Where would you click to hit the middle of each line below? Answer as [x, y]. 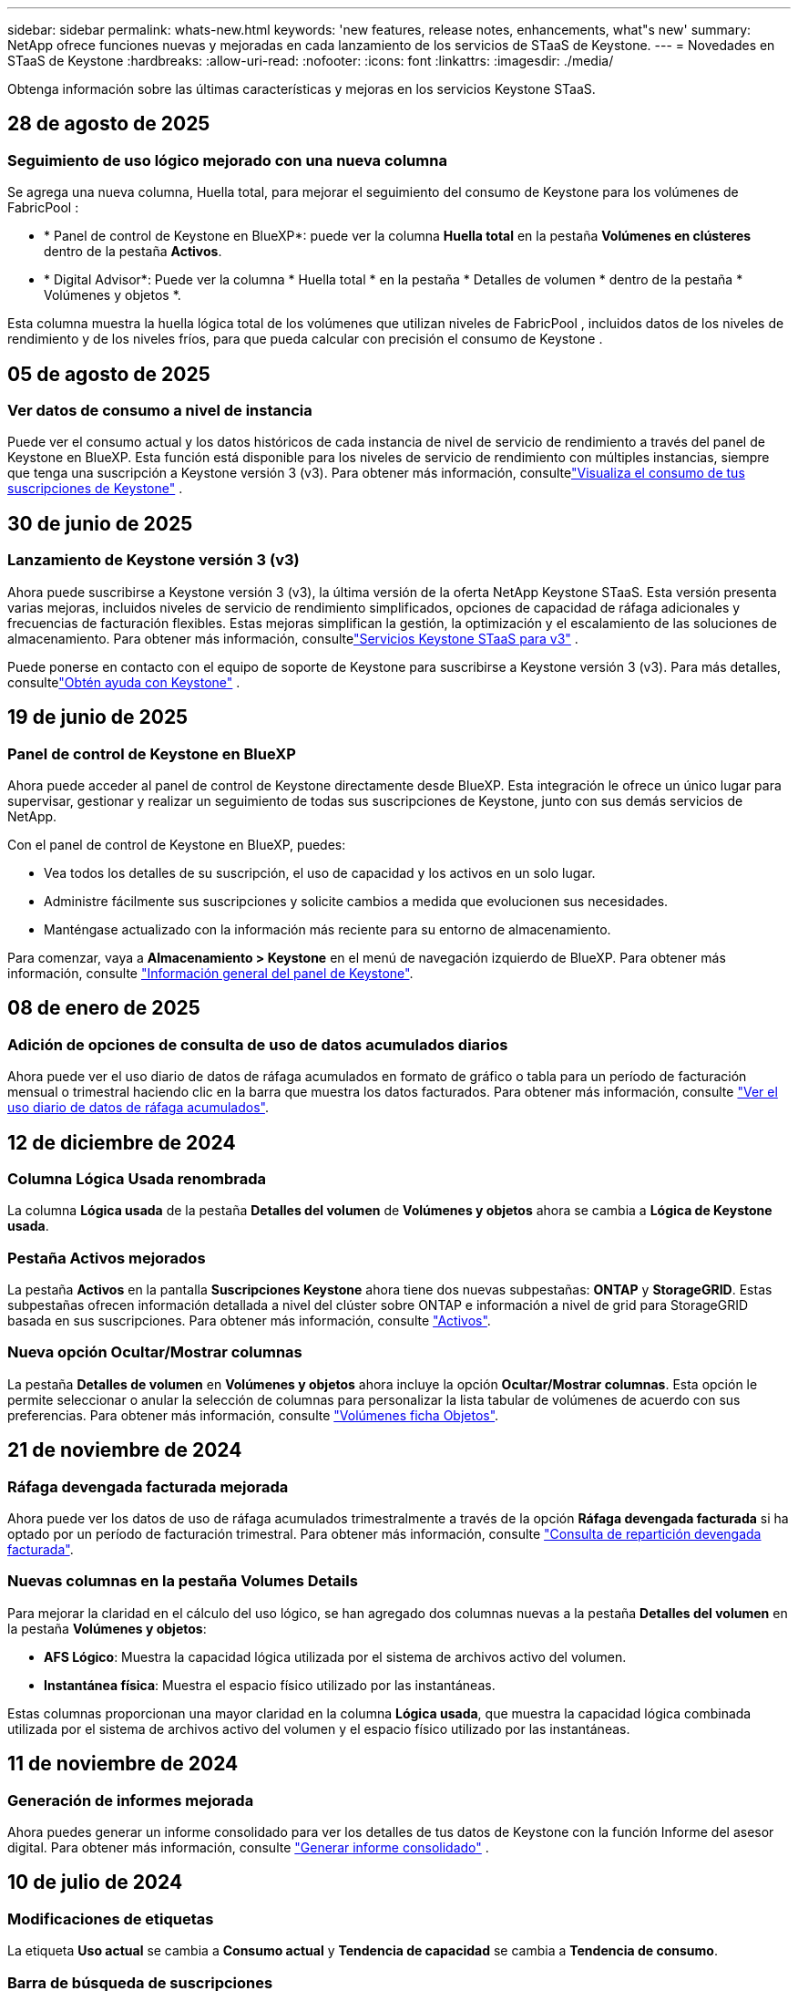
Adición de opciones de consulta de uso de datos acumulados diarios [258, 1044]
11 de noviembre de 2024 [123, 1764]
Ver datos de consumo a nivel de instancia [160, 411]
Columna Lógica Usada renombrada [137, 1178]
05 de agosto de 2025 [109, 374]
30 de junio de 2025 [100, 523]
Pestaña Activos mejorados [107, 1258]
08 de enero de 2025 [104, 1008]
